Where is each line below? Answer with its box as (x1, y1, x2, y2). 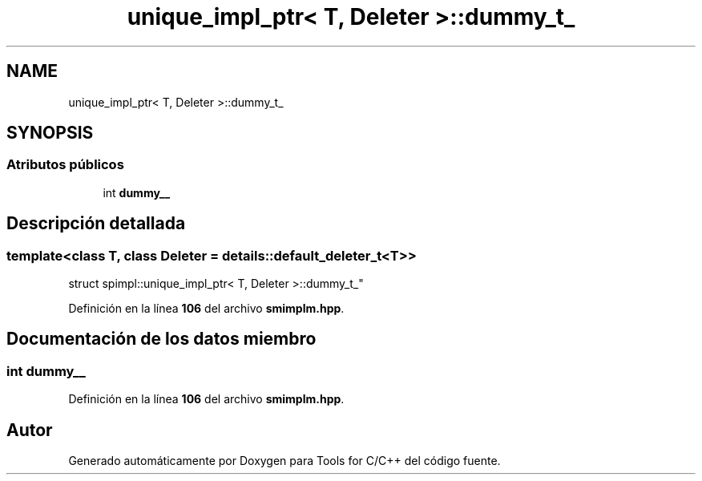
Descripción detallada (6, 213, 186, 234)
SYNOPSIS (6, 123, 94, 143)
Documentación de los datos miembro (6, 329, 317, 350)
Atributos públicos (6, 156, 124, 173)
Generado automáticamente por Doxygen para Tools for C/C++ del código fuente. (68, 454, 501, 468)
